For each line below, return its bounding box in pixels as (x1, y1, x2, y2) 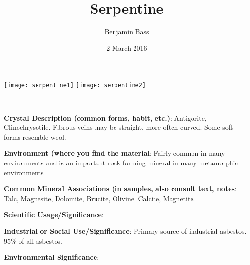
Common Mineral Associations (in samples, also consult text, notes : (4, 183, 237, 194)
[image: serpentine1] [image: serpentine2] (4, 82, 146, 89)
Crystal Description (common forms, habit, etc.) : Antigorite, (4, 112, 207, 122)
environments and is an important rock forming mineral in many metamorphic (4, 157, 238, 167)
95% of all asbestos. (4, 235, 62, 245)
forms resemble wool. (4, 131, 66, 142)
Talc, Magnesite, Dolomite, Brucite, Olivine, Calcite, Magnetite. (4, 193, 195, 203)
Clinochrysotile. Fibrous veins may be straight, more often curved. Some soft (4, 122, 233, 132)
